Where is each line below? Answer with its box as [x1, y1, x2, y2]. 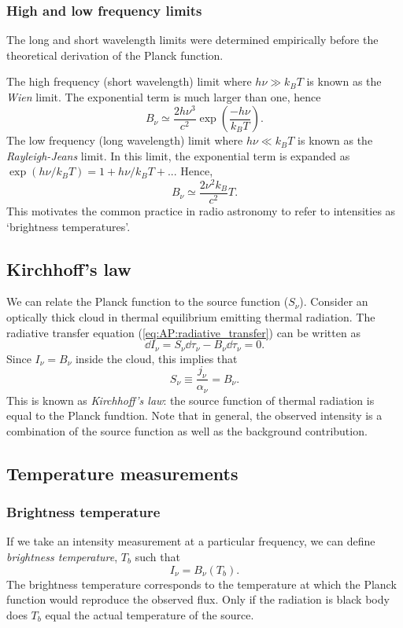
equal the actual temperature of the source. [45, 606, 254, 622]
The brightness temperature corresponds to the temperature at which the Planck [6, 575, 397, 592]
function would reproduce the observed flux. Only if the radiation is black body [6, 591, 390, 608]
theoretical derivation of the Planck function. [6, 46, 224, 63]
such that [135, 548, 180, 564]
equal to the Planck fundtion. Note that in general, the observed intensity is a [6, 407, 383, 424]
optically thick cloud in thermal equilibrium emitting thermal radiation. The [6, 309, 375, 325]
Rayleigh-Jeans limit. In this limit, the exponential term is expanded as [6, 147, 350, 163]
